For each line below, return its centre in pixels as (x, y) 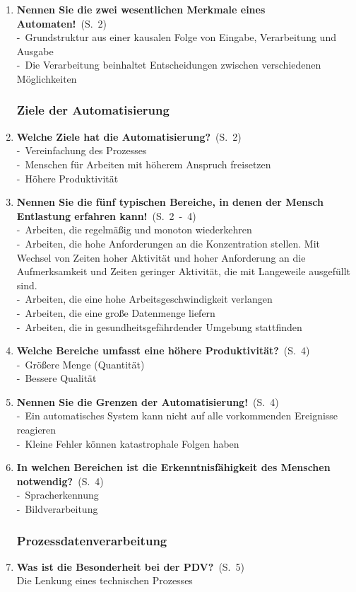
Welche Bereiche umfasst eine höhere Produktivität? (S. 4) (163, 350)
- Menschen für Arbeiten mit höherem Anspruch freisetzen (144, 164)
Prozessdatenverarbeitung (92, 540)
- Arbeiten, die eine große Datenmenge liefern (116, 312)
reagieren (36, 430)
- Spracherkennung (58, 495)
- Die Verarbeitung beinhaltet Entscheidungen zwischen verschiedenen (169, 65)
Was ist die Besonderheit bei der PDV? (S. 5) (130, 566)
